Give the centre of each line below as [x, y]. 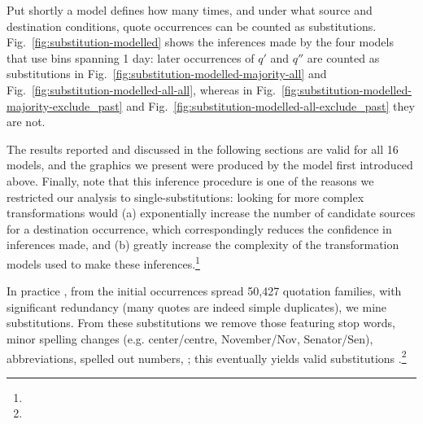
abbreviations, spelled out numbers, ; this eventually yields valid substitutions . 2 [207, 356]
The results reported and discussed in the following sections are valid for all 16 [203, 149]
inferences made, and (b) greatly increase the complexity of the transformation [203, 245]
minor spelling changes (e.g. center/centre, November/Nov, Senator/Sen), [190, 338]
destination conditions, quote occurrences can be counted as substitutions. [192, 26]
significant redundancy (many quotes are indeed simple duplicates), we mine [197, 306]
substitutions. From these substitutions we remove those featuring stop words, [201, 323]
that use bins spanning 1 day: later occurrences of [131, 57]
